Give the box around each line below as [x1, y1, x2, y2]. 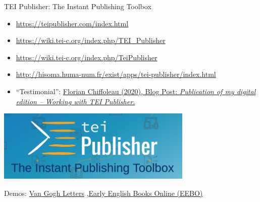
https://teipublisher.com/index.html [16, 18, 129, 28]
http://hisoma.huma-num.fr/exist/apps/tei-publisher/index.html [16, 69, 216, 79]
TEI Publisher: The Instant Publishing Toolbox [4, 1, 151, 11]
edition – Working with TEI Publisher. [16, 96, 135, 106]
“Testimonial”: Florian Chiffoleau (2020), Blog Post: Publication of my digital [16, 86, 256, 96]
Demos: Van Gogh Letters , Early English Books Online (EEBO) [4, 187, 203, 198]
